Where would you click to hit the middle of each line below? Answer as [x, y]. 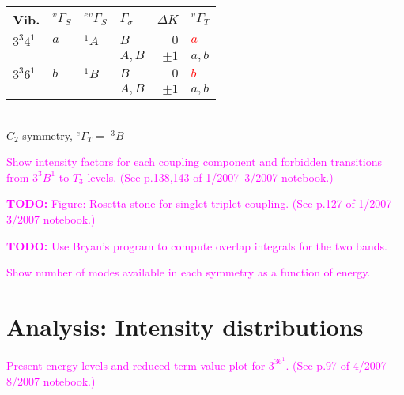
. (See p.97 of [317, 365]
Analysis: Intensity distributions [185, 326]
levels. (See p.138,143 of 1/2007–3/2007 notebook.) [210, 177]
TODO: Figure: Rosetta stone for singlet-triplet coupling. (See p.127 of [181, 203]
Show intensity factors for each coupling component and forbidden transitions [194, 162]
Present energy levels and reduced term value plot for [136, 365]
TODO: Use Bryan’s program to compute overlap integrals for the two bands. [197, 245]
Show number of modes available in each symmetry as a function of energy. [189, 272]
